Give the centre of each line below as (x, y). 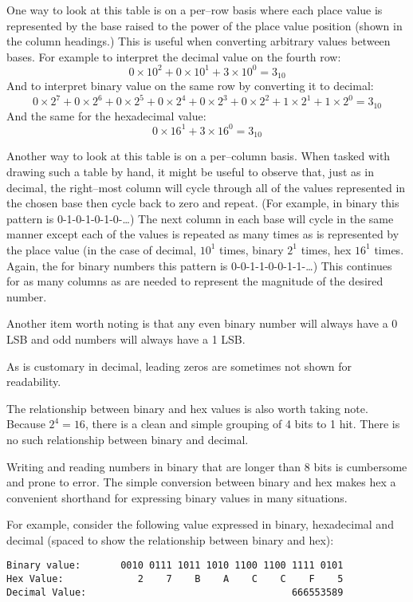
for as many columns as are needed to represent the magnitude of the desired (195, 281)
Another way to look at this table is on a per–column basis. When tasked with (199, 156)
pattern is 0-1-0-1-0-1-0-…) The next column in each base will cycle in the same (200, 218)
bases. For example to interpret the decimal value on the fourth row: (174, 56)
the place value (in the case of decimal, (102, 249)
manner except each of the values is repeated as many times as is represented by (203, 234)
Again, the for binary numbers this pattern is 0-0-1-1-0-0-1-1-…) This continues (199, 265)
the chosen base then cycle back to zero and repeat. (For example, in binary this (203, 203)
